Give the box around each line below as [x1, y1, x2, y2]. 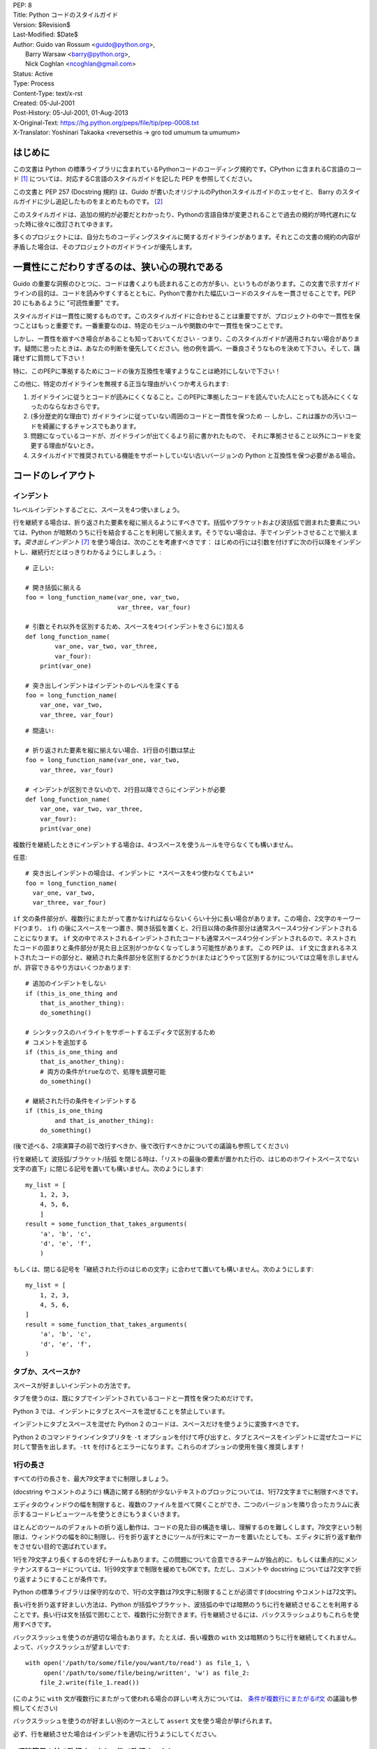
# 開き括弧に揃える [25, 583, 82, 591]
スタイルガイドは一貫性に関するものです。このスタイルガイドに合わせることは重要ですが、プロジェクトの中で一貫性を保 [13, 311, 361, 320]
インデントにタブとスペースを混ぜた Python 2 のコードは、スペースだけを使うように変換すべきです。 [13, 1420, 303, 1429]
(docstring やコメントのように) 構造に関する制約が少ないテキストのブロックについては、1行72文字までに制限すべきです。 [13, 1487, 362, 1496]
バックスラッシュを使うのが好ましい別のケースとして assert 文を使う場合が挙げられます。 [13, 1717, 276, 1725]
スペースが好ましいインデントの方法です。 [13, 1382, 134, 1390]
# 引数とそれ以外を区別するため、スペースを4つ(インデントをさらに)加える [25, 623, 244, 631]
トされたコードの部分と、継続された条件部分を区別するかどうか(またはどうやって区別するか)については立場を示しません [13, 954, 359, 962]
